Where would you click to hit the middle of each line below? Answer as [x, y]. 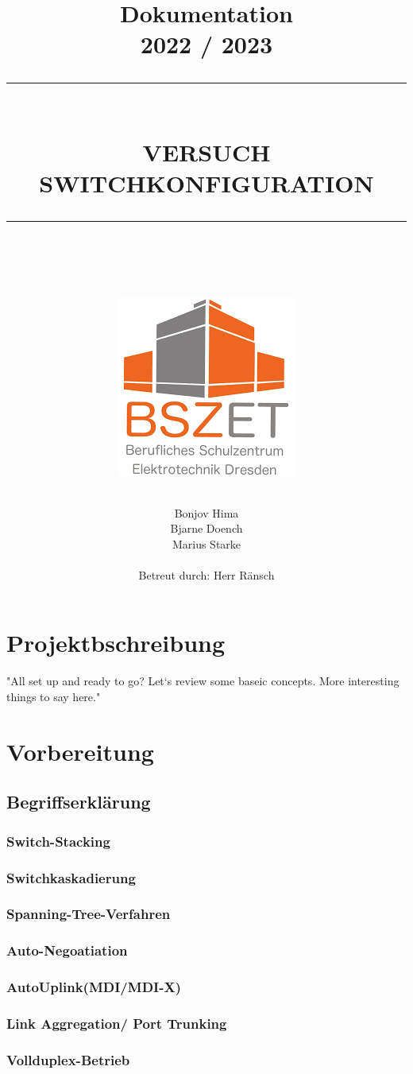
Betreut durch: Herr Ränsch [206, 574]
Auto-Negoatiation [67, 950]
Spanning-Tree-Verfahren [89, 914]
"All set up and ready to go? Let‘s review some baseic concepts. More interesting [203, 681]
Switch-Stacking [58, 841]
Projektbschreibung [116, 643]
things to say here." [54, 696]
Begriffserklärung [79, 802]
